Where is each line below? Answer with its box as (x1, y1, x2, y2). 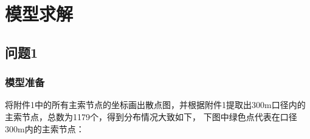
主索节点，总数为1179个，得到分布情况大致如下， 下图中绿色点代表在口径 (5, 110, 297, 123)
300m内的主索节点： (5, 122, 84, 135)
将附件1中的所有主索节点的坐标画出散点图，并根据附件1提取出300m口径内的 (5, 98, 306, 111)
